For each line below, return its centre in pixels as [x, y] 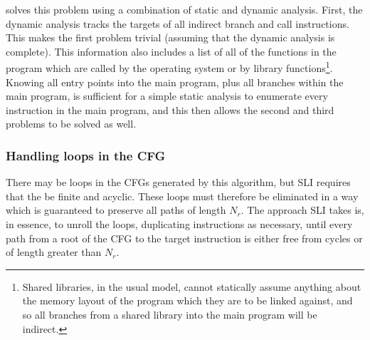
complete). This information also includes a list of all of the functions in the [171, 51]
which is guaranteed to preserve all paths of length [116, 210]
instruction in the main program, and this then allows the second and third [170, 109]
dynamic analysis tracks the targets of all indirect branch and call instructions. [178, 23]
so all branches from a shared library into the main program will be [170, 314]
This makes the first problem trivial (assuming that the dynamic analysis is [170, 37]
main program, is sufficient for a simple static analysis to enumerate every [167, 96]
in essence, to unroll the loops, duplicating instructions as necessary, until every [179, 224]
